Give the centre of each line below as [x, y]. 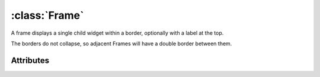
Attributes [30, 60]
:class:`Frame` [47, 15]
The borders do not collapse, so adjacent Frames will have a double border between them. [121, 43]
